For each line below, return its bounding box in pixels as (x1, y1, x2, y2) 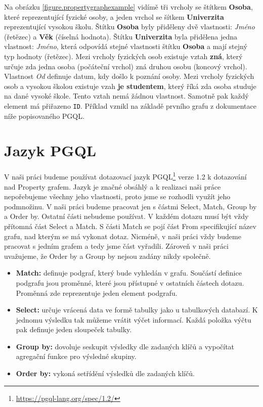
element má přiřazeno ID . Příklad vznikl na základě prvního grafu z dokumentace (4, 100, 256, 111)
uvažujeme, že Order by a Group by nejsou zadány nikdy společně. (4, 250, 211, 261)
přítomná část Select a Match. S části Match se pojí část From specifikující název (4, 220, 256, 231)
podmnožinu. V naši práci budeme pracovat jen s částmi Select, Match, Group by (4, 201, 257, 211)
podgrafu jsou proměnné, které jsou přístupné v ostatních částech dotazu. (16, 277, 244, 288)
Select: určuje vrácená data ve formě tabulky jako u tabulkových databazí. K (16, 304, 258, 315)
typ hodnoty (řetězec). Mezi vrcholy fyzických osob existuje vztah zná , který (4, 51, 243, 61)
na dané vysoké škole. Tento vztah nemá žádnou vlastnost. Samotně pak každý (4, 91, 249, 101)
